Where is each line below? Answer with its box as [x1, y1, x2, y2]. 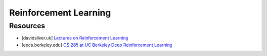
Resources [9, 21, 45, 30]
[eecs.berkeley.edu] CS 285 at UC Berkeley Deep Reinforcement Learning [21, 42, 173, 48]
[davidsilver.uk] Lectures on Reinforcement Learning [21, 35, 129, 41]
